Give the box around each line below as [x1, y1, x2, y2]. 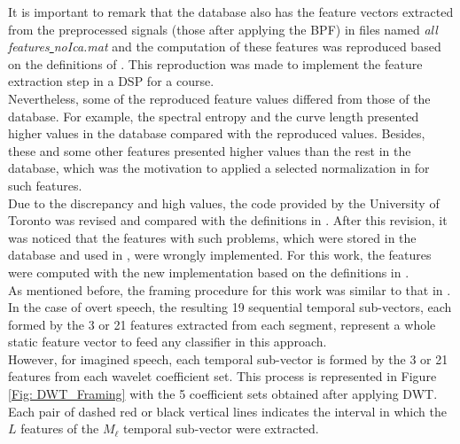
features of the [20, 419, 99, 438]
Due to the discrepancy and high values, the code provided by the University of [8, 193, 440, 212]
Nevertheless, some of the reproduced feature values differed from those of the [8, 89, 431, 107]
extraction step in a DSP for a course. [8, 72, 214, 90]
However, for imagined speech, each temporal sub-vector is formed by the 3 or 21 [8, 349, 448, 368]
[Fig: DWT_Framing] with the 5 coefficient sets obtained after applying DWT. [8, 385, 438, 403]
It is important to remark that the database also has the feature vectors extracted [8, 3, 454, 20]
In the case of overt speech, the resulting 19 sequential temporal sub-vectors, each [8, 298, 452, 316]
